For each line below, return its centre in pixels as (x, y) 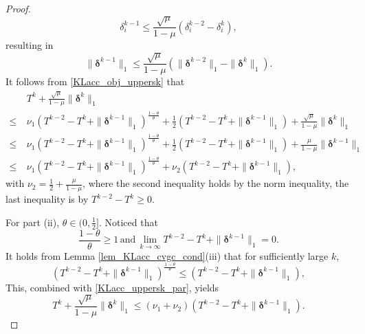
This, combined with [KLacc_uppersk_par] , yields (112, 287)
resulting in (30, 45)
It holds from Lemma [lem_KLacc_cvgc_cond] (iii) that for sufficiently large (167, 255)
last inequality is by (47, 199)
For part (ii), (33, 222)
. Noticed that (128, 222)
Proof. (18, 8)
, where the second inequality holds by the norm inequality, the (216, 183)
